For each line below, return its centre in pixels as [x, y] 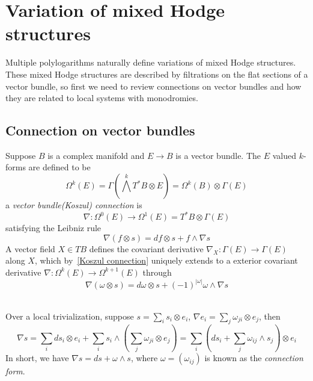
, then [270, 316]
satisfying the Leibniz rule [53, 228]
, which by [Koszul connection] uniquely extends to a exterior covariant [166, 260]
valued [284, 155]
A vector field [30, 248]
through [157, 272]
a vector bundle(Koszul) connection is [74, 205]
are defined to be [59, 167]
